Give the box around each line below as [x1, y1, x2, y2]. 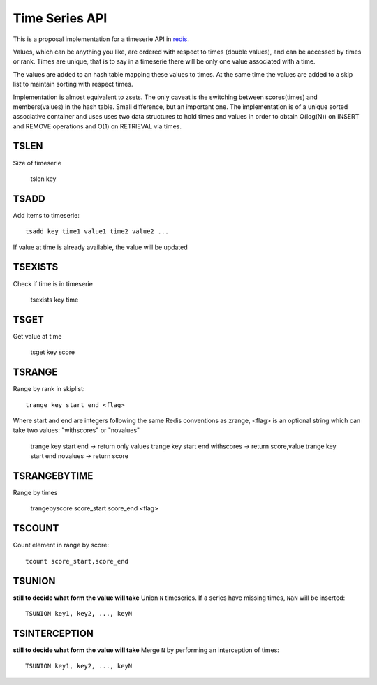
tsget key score [30, 348, 75, 356]
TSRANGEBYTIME [13, 470, 94, 482]
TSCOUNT [13, 522, 59, 534]
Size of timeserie [13, 159, 62, 167]
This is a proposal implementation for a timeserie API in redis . [13, 35, 190, 43]
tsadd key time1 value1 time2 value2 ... [25, 228, 169, 235]
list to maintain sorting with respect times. [13, 80, 133, 89]
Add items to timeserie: [13, 211, 80, 219]
